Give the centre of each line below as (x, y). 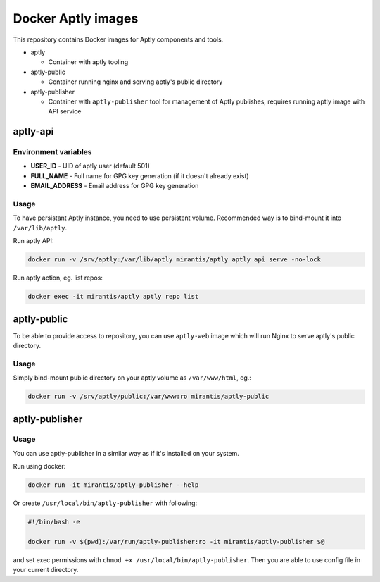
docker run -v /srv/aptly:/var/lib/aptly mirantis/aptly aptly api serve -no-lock (175, 260)
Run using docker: (39, 466)
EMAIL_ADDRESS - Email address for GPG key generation (115, 186)
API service (65, 111)
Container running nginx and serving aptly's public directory (135, 82)
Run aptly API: (33, 241)
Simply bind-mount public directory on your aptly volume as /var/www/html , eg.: (132, 378)
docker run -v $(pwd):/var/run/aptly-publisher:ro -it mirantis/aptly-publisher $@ (176, 541)
